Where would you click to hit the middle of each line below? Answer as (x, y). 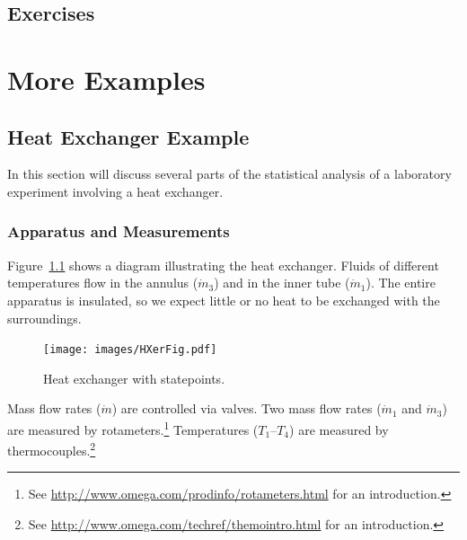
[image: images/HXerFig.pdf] (130, 350)
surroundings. (44, 318)
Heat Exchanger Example (128, 136)
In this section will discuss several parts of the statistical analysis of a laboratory (229, 174)
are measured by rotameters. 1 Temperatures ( (133, 428)
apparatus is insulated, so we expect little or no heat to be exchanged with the (224, 300)
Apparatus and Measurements (119, 231)
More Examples (106, 79)
